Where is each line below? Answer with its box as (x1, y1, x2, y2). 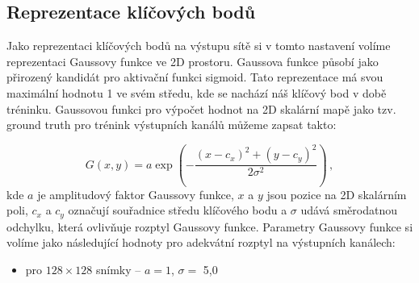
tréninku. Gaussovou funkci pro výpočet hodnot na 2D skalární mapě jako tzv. (6, 100, 396, 117)
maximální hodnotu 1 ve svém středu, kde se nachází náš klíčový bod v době (6, 84, 387, 101)
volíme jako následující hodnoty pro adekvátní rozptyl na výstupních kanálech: (6, 234, 396, 251)
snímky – (95, 260, 141, 277)
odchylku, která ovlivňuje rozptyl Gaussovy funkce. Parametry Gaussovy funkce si (6, 218, 413, 235)
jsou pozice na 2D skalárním (266, 185, 407, 202)
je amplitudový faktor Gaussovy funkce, (37, 185, 234, 202)
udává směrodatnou (300, 202, 397, 218)
